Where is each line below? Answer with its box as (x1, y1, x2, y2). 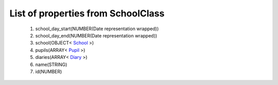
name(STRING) (35, 61, 67, 68)
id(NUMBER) (35, 68, 62, 74)
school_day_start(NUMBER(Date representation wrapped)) (35, 26, 159, 32)
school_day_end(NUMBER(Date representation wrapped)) (35, 32, 158, 38)
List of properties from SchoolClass (9, 8, 165, 19)
